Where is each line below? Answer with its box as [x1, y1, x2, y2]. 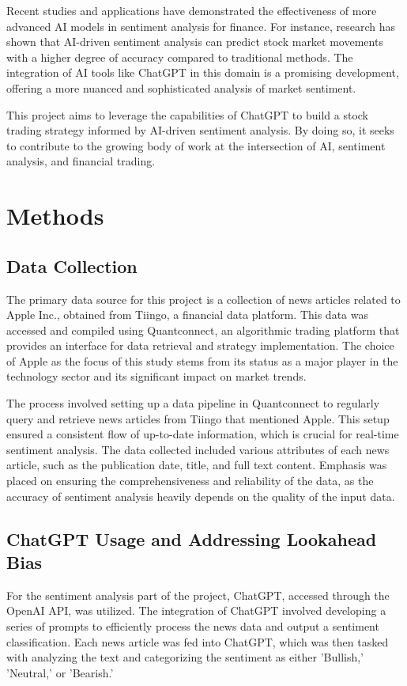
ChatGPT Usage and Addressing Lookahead [6, 526, 377, 551]
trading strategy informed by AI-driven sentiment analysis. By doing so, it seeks [6, 122, 394, 138]
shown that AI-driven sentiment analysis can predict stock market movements [6, 33, 383, 50]
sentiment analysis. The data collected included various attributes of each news [6, 441, 390, 457]
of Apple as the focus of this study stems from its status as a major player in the [6, 352, 398, 369]
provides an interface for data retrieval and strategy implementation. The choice [6, 337, 394, 354]
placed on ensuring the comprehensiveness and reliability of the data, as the [6, 472, 374, 489]
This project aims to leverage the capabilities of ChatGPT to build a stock [6, 106, 368, 123]
